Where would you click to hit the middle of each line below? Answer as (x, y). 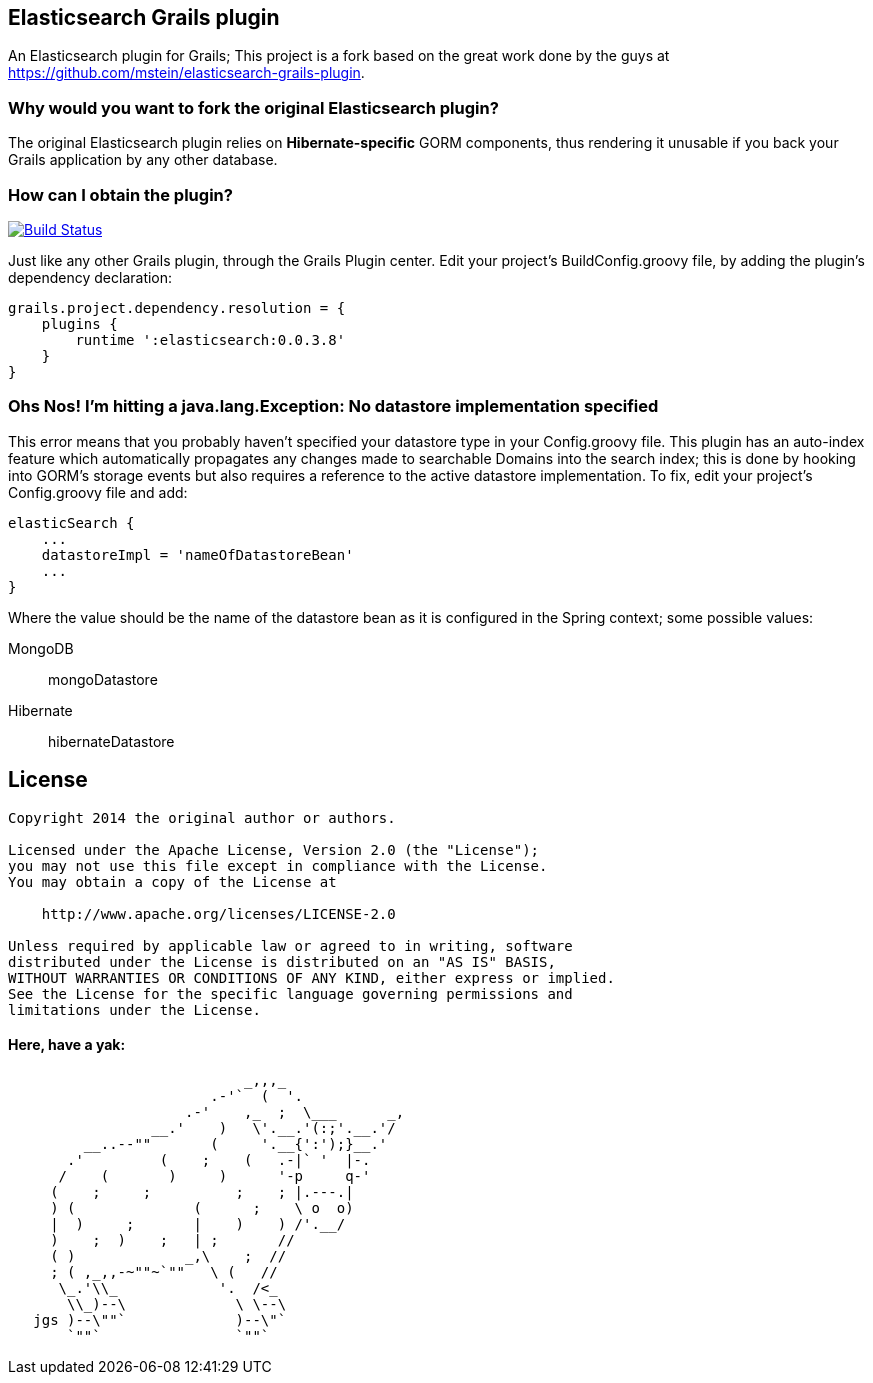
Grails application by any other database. (143, 160)
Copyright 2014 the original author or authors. (202, 817)
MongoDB (41, 648)
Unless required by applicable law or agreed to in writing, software (290, 945)
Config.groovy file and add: (98, 492)
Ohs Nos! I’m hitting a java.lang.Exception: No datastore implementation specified (333, 406)
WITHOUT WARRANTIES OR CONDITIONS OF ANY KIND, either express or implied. (311, 977)
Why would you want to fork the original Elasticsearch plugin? (253, 107)
